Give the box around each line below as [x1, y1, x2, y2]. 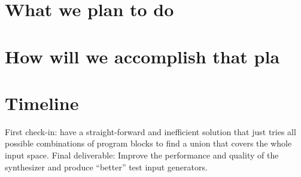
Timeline [5, 90, 79, 115]
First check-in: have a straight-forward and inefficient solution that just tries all [5, 125, 296, 138]
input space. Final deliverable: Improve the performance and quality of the [5, 149, 279, 161]
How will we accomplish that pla [5, 44, 280, 68]
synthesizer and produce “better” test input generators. [5, 160, 208, 173]
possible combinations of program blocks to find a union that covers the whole [5, 137, 292, 149]
